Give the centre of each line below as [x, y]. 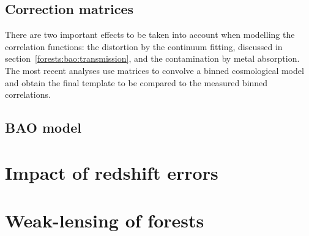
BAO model [43, 127]
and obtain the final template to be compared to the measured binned [136, 82]
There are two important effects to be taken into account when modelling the [150, 35]
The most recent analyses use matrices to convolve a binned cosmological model [154, 70]
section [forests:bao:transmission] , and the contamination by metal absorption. [152, 58]
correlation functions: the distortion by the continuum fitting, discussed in [144, 46]
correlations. [28, 94]
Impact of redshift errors [112, 172]
